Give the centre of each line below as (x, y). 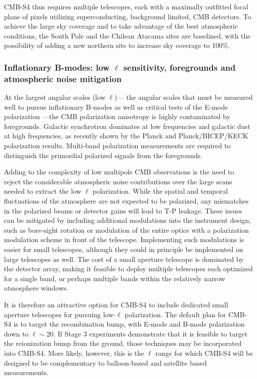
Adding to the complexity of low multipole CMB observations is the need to (119, 172)
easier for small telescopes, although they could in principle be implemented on (124, 249)
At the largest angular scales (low (55, 97)
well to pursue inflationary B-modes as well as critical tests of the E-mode (116, 106)
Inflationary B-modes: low (57, 67)
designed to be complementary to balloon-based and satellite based (106, 362)
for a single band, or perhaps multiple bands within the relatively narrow (115, 278)
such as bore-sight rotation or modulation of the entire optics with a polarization (127, 230)
